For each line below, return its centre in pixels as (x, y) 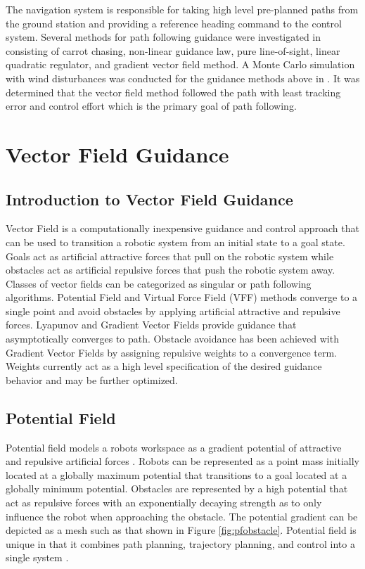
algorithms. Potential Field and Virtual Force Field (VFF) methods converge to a (182, 297)
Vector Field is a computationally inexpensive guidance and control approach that (182, 228)
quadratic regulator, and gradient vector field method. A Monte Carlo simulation (180, 64)
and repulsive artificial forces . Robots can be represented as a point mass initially (182, 461)
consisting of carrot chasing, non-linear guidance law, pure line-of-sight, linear (173, 50)
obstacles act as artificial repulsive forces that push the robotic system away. (171, 270)
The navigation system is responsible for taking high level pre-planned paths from (182, 9)
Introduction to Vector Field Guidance (149, 199)
